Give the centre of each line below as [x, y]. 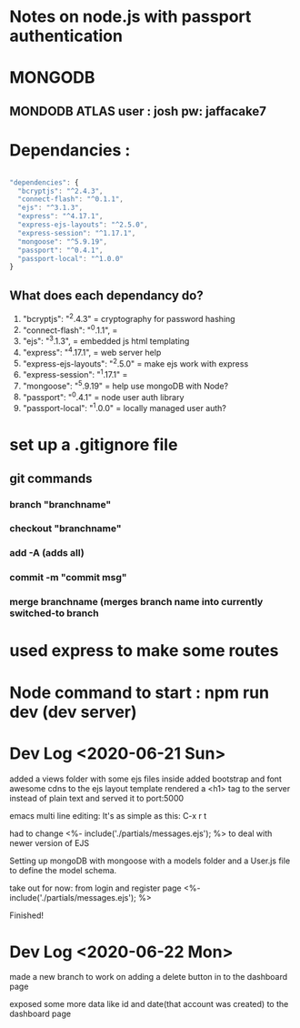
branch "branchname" [60, 504]
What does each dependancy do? [106, 295]
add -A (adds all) [47, 553]
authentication [66, 36]
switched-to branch [54, 613]
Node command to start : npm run [140, 692]
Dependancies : [70, 150]
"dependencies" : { [44, 182]
